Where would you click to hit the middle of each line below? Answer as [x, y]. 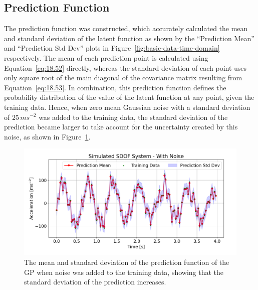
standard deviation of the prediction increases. [95, 282]
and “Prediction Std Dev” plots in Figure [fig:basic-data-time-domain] [112, 48]
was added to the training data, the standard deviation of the [133, 117]
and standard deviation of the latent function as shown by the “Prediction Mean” [129, 38]
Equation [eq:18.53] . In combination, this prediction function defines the [115, 87]
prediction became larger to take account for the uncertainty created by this [121, 127]
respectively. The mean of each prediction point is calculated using [106, 57]
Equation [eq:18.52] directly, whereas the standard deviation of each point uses [125, 67]
